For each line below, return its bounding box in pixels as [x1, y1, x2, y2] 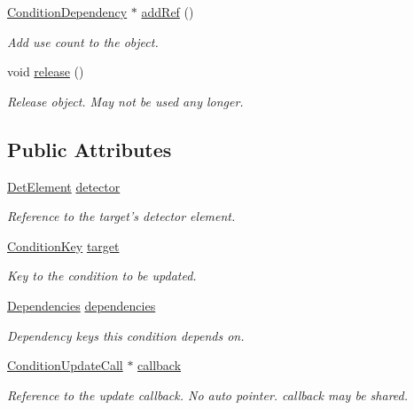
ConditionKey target [7, 236, 120, 255]
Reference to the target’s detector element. [7, 207, 236, 225]
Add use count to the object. [7, 32, 159, 51]
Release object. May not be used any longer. [7, 91, 244, 110]
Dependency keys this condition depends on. [7, 326, 245, 344]
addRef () [141, 3, 194, 20]
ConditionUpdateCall [7, 356, 123, 375]
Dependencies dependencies [7, 296, 156, 314]
